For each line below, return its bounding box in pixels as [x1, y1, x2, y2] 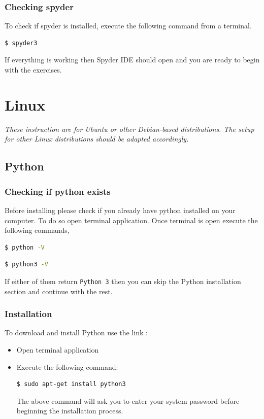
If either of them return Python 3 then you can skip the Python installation [5, 275, 241, 286]
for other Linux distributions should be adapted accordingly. [5, 133, 189, 144]
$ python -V [5, 243, 45, 251]
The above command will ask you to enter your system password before [16, 395, 240, 406]
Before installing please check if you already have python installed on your [5, 204, 236, 215]
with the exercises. [5, 64, 62, 75]
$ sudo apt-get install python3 [16, 380, 126, 388]
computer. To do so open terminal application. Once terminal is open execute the [5, 215, 258, 225]
